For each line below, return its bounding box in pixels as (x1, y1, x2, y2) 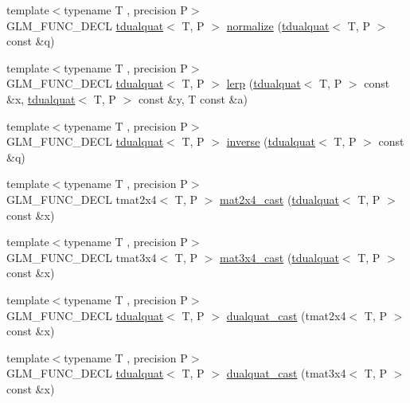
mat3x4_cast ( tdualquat (220, 248, 339, 265)
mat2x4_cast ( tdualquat (220, 190, 339, 207)
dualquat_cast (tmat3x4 (226, 365, 346, 381)
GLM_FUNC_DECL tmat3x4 (6, 248, 157, 265)
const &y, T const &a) (138, 90, 248, 107)
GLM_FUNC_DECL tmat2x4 (6, 190, 157, 207)
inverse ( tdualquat (226, 133, 315, 150)
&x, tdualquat (6, 90, 76, 107)
